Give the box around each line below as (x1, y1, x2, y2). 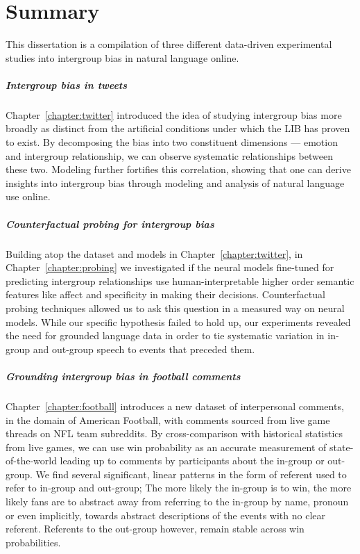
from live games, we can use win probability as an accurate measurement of (6, 439, 327, 454)
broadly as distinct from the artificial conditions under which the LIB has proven (6, 121, 350, 136)
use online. (6, 189, 51, 204)
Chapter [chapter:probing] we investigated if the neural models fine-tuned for (6, 260, 334, 275)
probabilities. (6, 535, 61, 549)
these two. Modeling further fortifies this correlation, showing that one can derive (6, 162, 351, 177)
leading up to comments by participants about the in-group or (60, 453, 325, 468)
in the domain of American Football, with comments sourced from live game (6, 412, 330, 427)
